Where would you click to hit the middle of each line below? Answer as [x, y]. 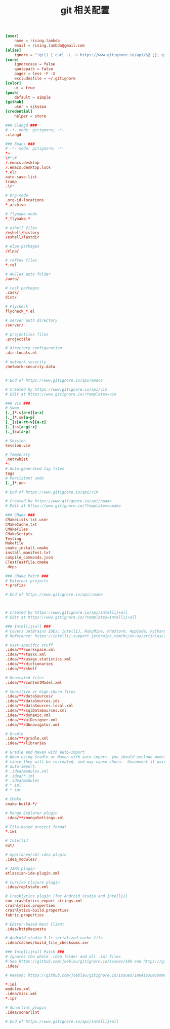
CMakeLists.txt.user [27, 520]
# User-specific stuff [29, 645]
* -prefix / [16, 585]
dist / [11, 298]
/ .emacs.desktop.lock [28, 167]
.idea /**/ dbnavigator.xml [32, 725]
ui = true [25, 88]
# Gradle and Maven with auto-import [45, 752]
